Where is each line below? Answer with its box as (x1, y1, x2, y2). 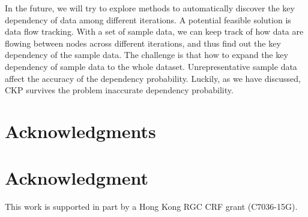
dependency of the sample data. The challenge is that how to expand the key (5, 48, 288, 61)
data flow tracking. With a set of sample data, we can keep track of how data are (5, 25, 304, 38)
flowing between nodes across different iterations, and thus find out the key (5, 36, 281, 49)
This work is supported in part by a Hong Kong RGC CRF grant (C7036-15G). (5, 200, 298, 213)
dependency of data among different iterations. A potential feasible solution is (5, 13, 291, 26)
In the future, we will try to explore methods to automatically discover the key (5, 2, 295, 14)
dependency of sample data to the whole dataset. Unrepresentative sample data (5, 60, 297, 72)
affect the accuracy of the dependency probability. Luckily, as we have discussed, (5, 72, 301, 84)
